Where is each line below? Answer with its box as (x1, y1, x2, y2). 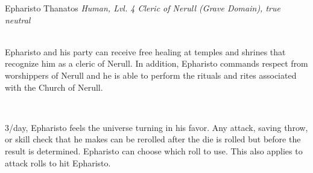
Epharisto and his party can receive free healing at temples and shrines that (5, 45, 286, 58)
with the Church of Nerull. (5, 80, 103, 93)
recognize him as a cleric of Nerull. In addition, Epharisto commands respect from (5, 57, 308, 70)
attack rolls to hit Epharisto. (5, 156, 111, 169)
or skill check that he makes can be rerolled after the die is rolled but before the (5, 133, 301, 145)
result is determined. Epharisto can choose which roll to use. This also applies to (5, 144, 303, 157)
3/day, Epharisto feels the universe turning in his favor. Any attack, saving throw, (5, 121, 308, 133)
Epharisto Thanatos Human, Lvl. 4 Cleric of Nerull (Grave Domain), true (5, 2, 280, 14)
